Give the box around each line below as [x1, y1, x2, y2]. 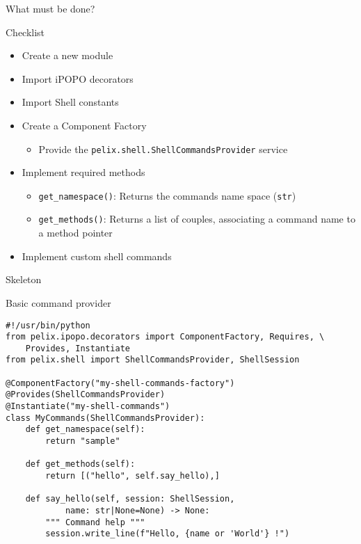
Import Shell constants [22, 95, 119, 109]
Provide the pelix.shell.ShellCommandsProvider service [38, 141, 288, 156]
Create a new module [22, 48, 113, 63]
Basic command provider [6, 295, 111, 310]
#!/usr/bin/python [6, 320, 90, 330]
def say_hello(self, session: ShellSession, [25, 494, 235, 504]
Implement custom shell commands [22, 248, 172, 263]
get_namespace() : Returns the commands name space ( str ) [38, 188, 296, 202]
